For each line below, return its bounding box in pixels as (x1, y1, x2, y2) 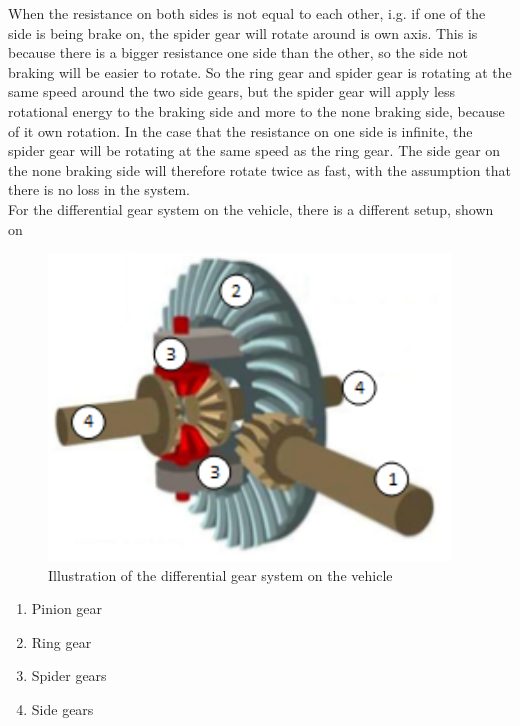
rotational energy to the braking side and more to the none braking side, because (8, 100, 505, 121)
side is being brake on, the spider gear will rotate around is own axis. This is (8, 22, 478, 43)
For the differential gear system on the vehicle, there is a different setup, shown (8, 198, 494, 219)
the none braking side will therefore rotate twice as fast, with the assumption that (8, 159, 511, 180)
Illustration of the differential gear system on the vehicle (48, 564, 393, 585)
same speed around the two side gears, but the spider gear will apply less (8, 81, 456, 102)
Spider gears (31, 665, 107, 686)
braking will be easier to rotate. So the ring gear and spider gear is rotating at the (8, 61, 512, 82)
